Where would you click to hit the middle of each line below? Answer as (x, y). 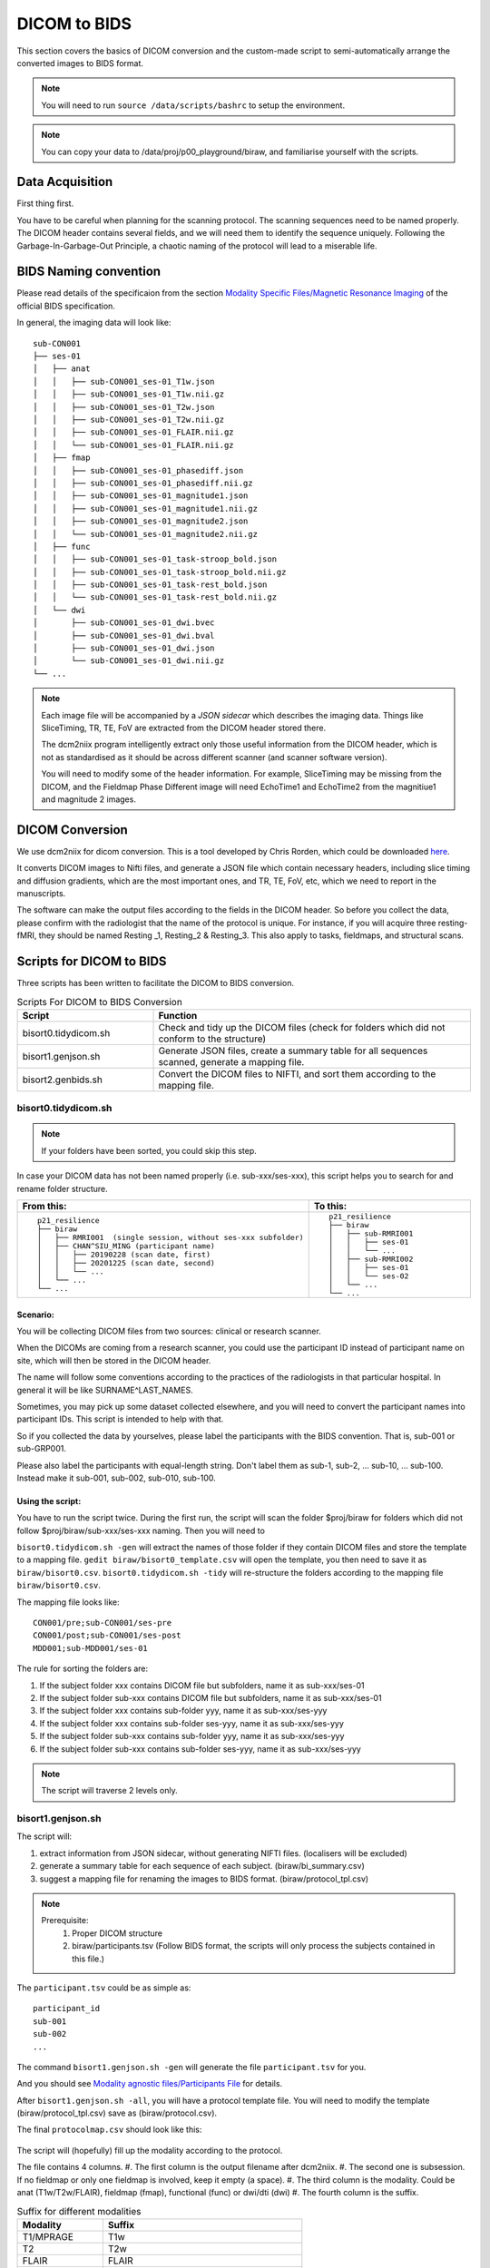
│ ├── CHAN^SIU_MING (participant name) (126, 1246)
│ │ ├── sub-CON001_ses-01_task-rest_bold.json (150, 585)
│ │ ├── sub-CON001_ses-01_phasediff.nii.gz (143, 483)
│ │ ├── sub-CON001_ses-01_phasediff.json (138, 470)
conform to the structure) (212, 1039)
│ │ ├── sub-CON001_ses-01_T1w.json (124, 381)
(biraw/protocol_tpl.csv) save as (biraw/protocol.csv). (117, 2113)
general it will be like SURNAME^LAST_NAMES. (105, 1390)
